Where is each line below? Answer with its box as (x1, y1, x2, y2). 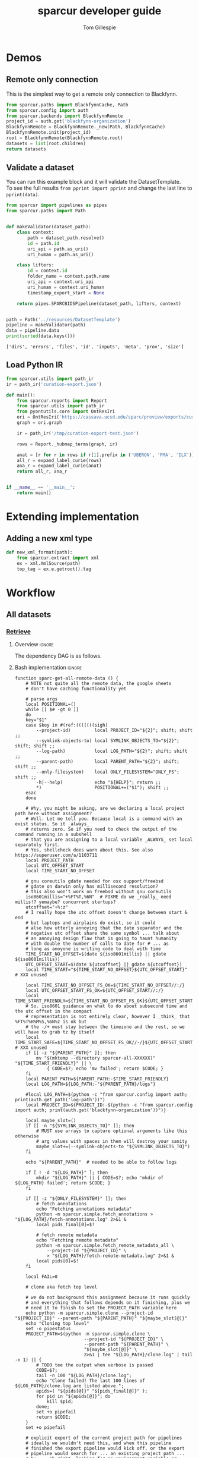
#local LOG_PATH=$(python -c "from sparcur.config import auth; (25, 1092, 188, 1098)
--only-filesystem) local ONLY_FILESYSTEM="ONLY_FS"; (36, 769, 179, 775)
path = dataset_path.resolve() (27, 235, 105, 241)
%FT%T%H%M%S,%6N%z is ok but (14, 1019, 87, 1025)
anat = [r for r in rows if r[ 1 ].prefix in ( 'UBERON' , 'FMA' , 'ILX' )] (17, 452, 195, 458)
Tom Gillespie (82, 24, 117, 31)
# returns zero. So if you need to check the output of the (25, 827, 177, 832)
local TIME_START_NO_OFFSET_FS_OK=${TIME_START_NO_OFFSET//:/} (25, 982, 185, 988)
